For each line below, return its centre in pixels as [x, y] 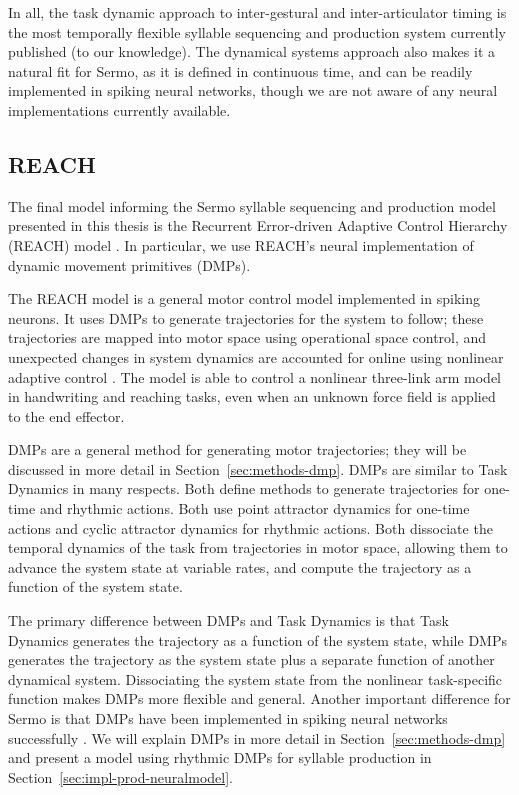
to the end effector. [66, 415]
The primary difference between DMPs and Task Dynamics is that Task [228, 620]
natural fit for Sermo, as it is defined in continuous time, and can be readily [240, 70]
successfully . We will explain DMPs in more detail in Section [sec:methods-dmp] [257, 737]
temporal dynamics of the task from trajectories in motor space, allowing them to [258, 547]
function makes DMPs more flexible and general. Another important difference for [259, 698]
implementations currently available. [119, 109]
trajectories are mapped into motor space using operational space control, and [247, 337]
